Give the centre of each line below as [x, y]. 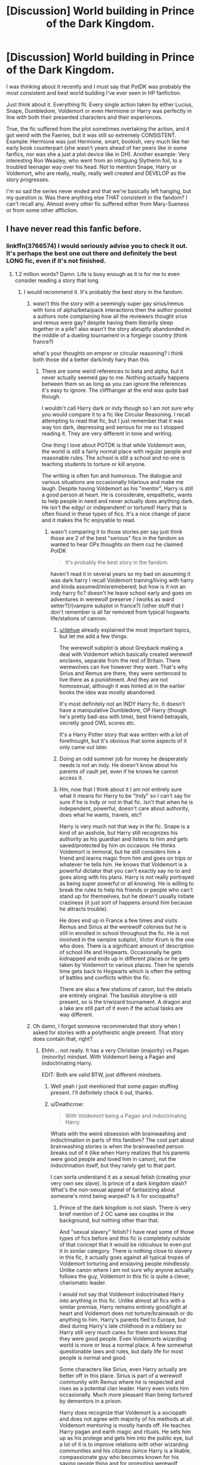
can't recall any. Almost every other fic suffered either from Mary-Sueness [98, 204]
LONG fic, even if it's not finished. [56, 261]
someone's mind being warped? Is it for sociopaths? [115, 1196]
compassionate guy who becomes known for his [119, 1457]
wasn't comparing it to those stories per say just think [117, 531]
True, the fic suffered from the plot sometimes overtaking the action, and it [98, 128]
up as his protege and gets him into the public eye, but [126, 1438]
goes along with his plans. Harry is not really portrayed [127, 877]
